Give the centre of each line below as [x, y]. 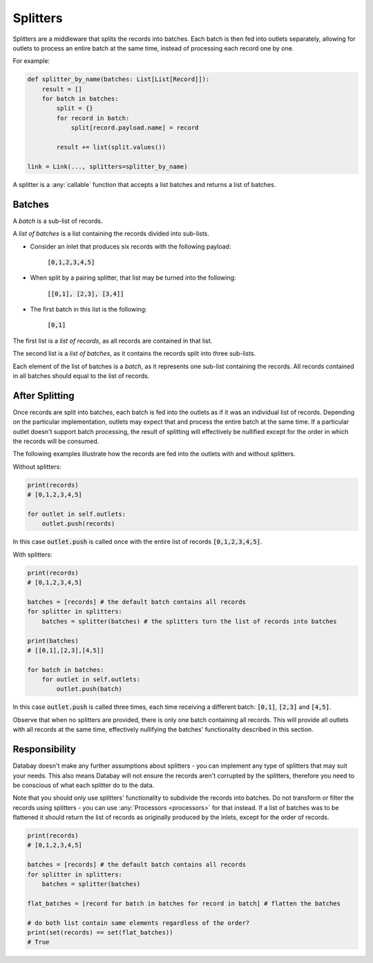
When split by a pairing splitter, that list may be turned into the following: [133, 278]
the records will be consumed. [56, 441]
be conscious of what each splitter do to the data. [84, 785]
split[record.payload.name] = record [135, 128]
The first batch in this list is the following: [88, 309]
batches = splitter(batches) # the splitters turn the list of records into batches [190, 621]
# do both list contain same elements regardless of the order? [138, 923]
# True [38, 942]
